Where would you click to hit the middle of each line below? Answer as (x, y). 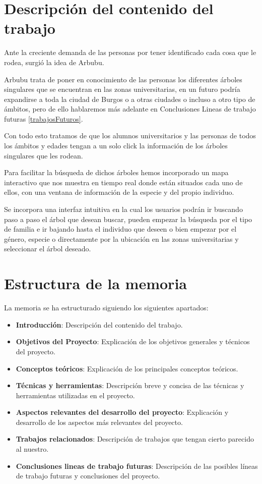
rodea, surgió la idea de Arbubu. (54, 62)
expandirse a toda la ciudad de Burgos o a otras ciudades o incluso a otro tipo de (130, 99)
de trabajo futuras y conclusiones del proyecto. (88, 476)
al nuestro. (32, 449)
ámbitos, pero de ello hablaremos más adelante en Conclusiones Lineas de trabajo (130, 109)
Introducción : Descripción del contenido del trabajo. (99, 324)
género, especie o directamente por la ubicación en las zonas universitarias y (121, 238)
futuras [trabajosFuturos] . (44, 118)
